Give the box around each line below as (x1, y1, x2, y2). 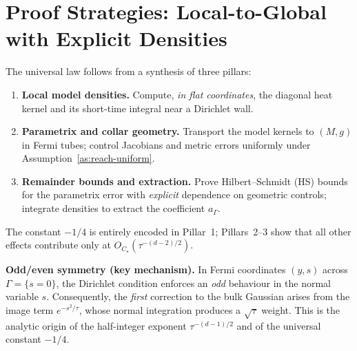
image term (6, 303, 54, 317)
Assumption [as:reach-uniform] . (21, 151, 155, 165)
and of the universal (236, 318, 321, 332)
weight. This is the (261, 303, 340, 317)
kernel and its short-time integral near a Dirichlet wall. (21, 100, 254, 115)
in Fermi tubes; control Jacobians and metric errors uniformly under (21, 137, 311, 151)
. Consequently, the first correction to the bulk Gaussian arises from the (46, 289, 350, 304)
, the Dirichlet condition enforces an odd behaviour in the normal (56, 275, 331, 290)
